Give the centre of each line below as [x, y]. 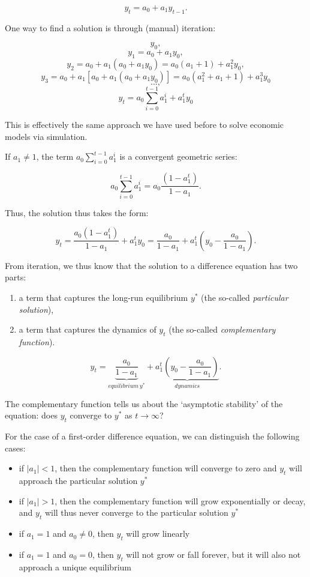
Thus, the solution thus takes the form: [77, 212]
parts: [16, 277]
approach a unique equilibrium [75, 566]
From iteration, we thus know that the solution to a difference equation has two [151, 265]
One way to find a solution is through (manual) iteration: [110, 27]
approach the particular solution [78, 481]
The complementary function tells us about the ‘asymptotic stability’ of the [144, 403]
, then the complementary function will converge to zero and [166, 468]
